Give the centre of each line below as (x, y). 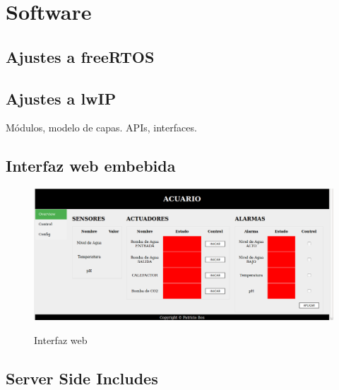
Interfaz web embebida (91, 166)
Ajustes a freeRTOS (80, 56)
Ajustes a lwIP (61, 98)
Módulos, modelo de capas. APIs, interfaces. (101, 128)
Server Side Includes (82, 378)
